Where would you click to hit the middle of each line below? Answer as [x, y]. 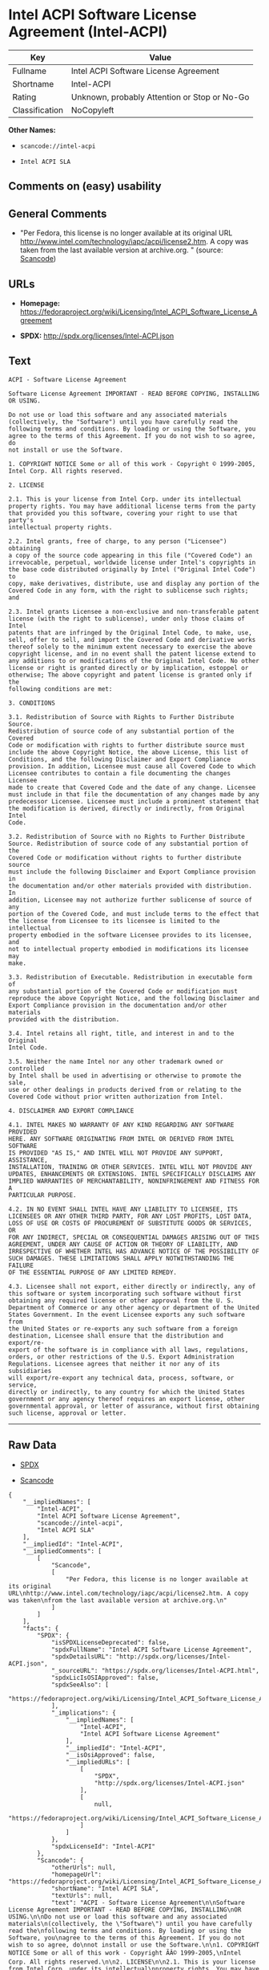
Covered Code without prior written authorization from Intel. [116, 1097]
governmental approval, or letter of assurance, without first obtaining [134, 1406]
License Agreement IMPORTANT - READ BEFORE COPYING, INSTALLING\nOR [125, 1910]
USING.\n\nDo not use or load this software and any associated [118, 1917]
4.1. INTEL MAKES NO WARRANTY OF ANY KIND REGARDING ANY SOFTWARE [121, 1125]
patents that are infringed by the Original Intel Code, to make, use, [130, 632]
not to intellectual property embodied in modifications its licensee [128, 949]
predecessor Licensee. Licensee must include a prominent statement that [134, 801]
